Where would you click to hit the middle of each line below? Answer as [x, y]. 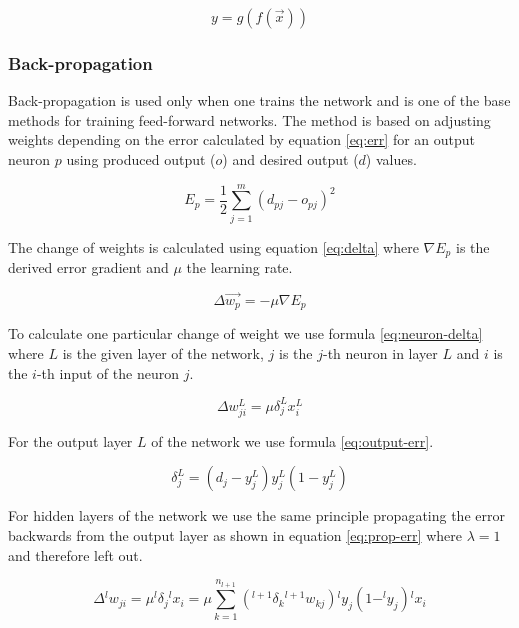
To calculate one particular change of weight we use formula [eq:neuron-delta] [245, 333]
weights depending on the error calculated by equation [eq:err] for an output [242, 139]
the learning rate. [239, 267]
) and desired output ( [290, 159]
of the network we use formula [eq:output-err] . [292, 440]
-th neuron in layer [380, 353]
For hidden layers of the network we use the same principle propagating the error [256, 515]
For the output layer [70, 440]
